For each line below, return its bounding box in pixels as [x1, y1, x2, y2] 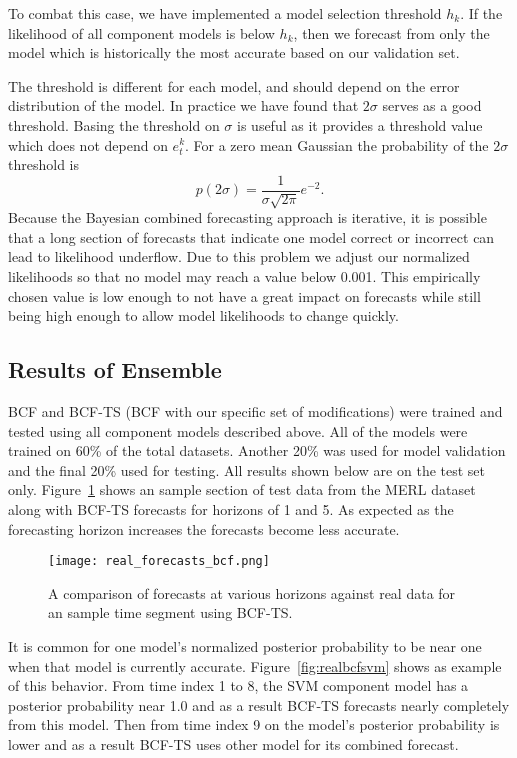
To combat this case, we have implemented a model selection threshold [8, 3, 442, 23]
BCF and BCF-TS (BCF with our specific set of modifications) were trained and [8, 400, 503, 421]
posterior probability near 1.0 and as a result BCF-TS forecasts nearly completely [8, 694, 510, 715]
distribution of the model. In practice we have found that [8, 95, 359, 116]
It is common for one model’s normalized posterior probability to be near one [8, 635, 482, 656]
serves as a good [382, 95, 482, 116]
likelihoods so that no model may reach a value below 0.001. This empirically [8, 265, 481, 286]
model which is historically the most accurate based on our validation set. [8, 42, 460, 63]
